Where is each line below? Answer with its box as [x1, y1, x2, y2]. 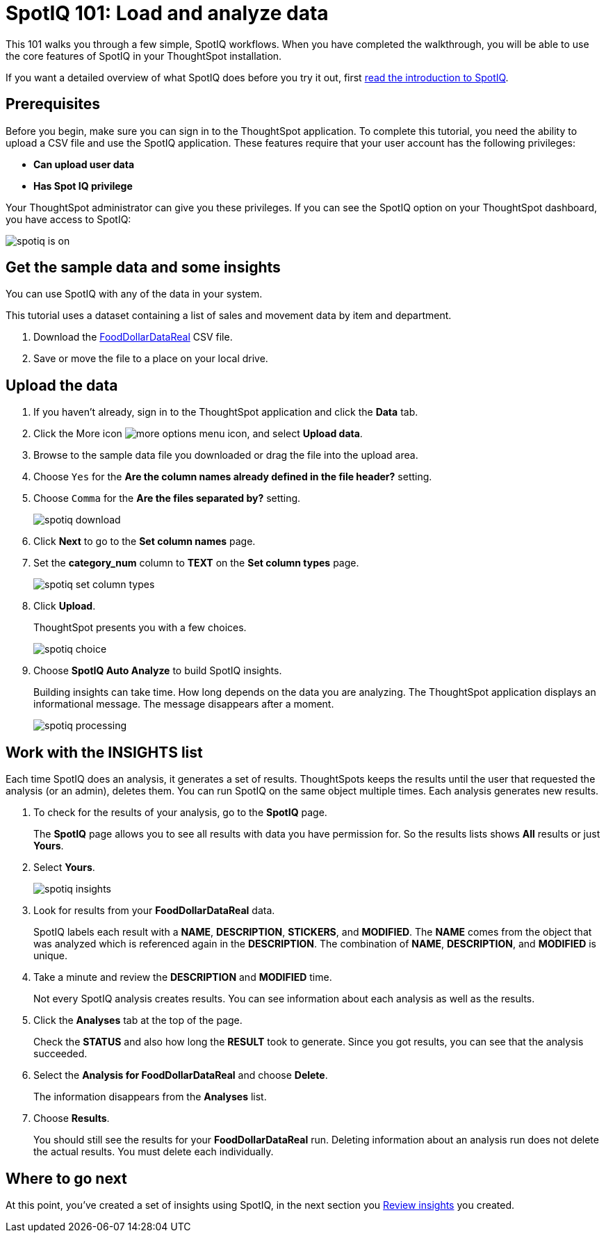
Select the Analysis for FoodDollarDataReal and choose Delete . [33, 1069, 328, 1082]
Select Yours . [33, 861, 95, 874]
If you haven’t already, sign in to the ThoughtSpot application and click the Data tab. [33, 406, 418, 418]
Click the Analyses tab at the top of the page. [33, 1014, 243, 1027]
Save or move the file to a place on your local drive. [33, 352, 268, 365]
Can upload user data [33, 158, 135, 170]
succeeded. [33, 1048, 88, 1060]
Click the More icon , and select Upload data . [33, 427, 363, 440]
